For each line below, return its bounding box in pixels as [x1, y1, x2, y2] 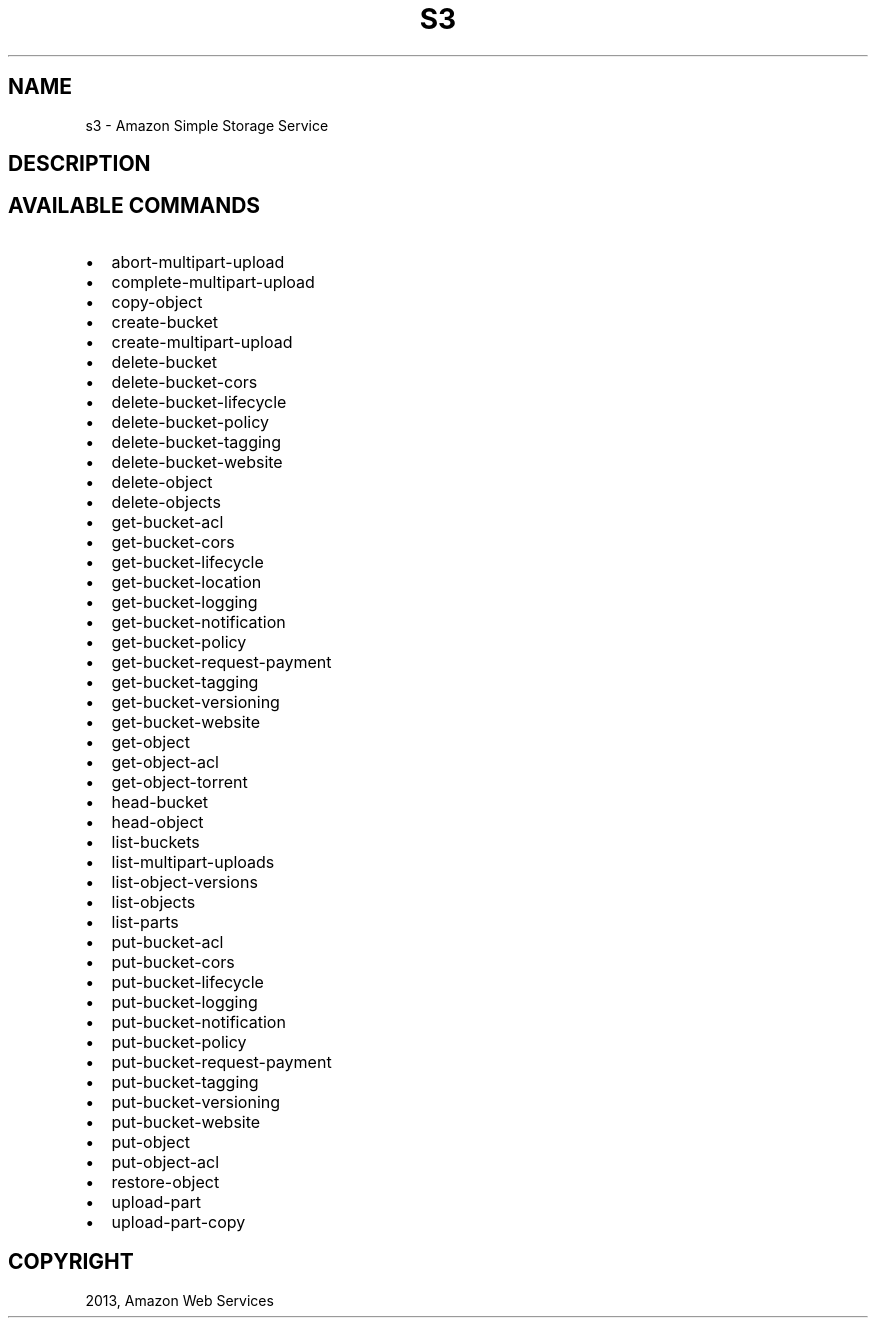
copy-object [111, 291, 203, 312]
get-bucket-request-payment [111, 651, 332, 672]
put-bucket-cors [111, 951, 235, 972]
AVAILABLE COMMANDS [8, 193, 261, 219]
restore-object [111, 1171, 220, 1192]
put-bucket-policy [111, 1031, 247, 1052]
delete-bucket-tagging [111, 431, 282, 452]
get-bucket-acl [111, 511, 224, 532]
